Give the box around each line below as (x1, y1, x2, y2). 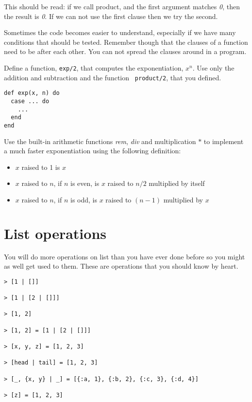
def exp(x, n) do (4, 90, 60, 97)
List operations (4, 223, 106, 243)
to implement (203, 136, 244, 146)
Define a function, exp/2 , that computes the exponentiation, (4, 62, 184, 73)
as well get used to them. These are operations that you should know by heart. (4, 261, 238, 271)
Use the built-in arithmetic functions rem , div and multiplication (4, 136, 196, 146)
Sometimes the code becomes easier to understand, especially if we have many (4, 27, 236, 37)
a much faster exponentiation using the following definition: (4, 146, 181, 156)
